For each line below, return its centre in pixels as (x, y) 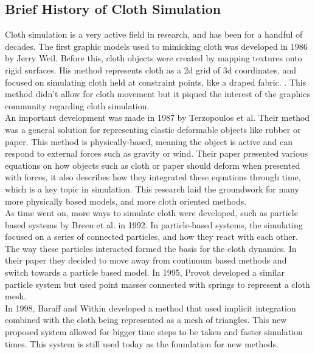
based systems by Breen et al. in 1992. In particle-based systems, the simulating (154, 224)
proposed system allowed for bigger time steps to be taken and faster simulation (154, 332)
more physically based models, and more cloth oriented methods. (126, 201)
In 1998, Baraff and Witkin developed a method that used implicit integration (151, 308)
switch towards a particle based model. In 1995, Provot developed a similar (145, 272)
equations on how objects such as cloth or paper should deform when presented (153, 165)
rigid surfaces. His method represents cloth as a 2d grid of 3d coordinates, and (151, 70)
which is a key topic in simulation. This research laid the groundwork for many (152, 189)
